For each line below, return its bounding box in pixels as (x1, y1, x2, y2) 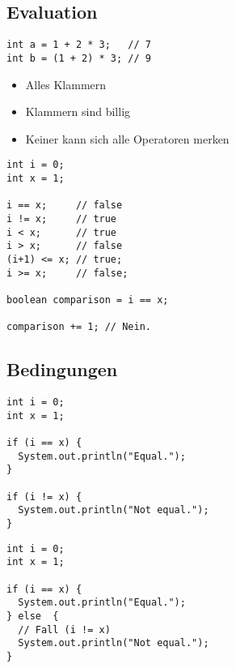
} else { (6, 610, 59, 622)
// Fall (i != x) (18, 623, 111, 636)
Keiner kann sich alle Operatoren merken (25, 130, 230, 147)
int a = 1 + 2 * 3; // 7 (6, 39, 151, 51)
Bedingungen (6, 357, 118, 382)
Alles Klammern (25, 75, 107, 92)
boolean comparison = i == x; (6, 293, 169, 306)
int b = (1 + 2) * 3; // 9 (6, 52, 151, 64)
